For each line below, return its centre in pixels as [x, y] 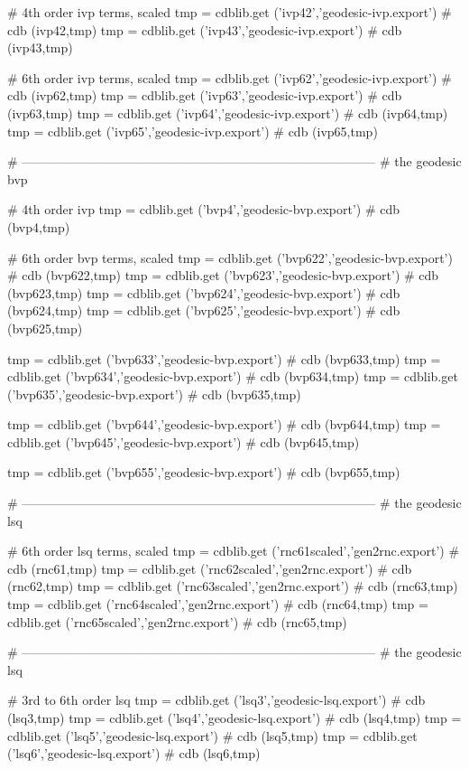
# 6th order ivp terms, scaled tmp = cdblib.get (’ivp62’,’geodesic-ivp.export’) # [230, 77]
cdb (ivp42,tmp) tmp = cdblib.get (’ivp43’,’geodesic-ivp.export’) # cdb [205, 29]
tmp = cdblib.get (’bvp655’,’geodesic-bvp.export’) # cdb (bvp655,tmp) [204, 472]
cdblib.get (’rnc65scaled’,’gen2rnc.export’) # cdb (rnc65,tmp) [177, 621]
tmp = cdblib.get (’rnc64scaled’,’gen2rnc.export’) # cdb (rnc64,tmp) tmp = [218, 604]
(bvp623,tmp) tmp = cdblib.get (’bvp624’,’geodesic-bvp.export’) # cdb [204, 292]
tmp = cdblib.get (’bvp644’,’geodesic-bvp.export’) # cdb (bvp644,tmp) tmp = [224, 424]
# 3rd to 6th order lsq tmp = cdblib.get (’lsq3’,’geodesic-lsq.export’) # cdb [216, 700]
